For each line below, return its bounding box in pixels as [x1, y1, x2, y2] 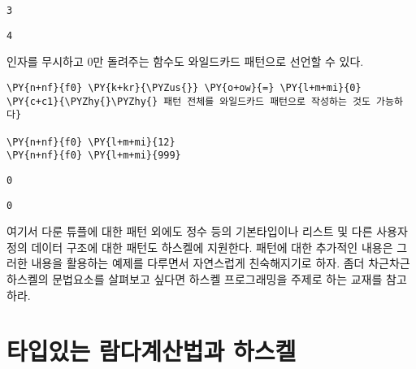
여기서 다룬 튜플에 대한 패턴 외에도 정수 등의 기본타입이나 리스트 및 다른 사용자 [6, 223, 408, 240]
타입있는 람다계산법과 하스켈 [6, 334, 297, 367]
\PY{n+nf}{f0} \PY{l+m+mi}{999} [6, 150, 181, 162]
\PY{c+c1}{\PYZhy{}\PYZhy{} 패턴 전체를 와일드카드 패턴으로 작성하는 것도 [6, 95, 370, 107]
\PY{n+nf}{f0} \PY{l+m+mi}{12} [6, 136, 175, 148]
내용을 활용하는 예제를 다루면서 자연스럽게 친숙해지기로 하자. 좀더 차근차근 [31, 254, 410, 271]
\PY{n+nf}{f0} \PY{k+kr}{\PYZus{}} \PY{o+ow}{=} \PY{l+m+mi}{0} [6, 81, 362, 93]
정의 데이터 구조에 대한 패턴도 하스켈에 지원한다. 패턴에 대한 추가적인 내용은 [6, 238, 393, 255]
